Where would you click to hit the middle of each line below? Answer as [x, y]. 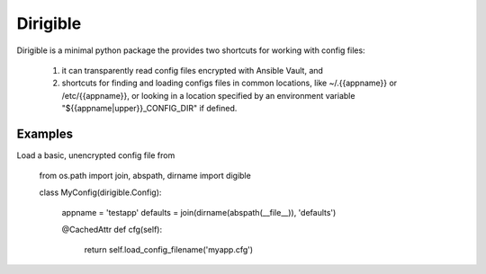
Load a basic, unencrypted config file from [96, 155]
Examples [45, 133]
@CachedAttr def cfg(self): [112, 229]
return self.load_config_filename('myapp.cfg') [169, 249]
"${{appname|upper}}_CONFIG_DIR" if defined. [149, 109]
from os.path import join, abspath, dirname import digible [145, 176]
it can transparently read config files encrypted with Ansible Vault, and [193, 70]
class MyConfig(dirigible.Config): [100, 192]
